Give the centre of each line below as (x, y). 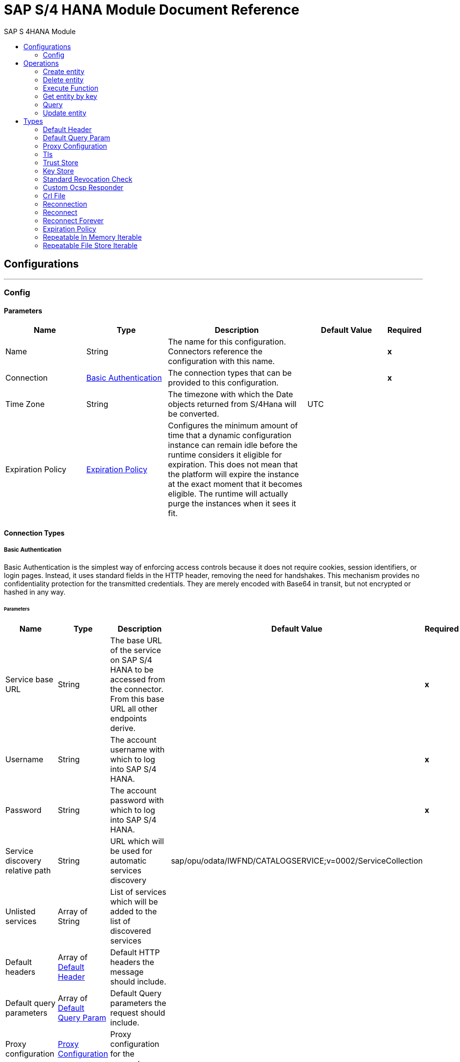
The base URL (136, 641)
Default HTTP (135, 953)
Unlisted (20, 912)
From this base (137, 699)
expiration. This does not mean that (233, 465)
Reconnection (65, 204)
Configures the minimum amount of (233, 426)
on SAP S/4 (131, 660)
